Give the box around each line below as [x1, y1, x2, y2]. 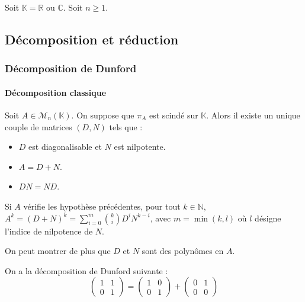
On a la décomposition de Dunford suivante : [5, 264, 168, 277]
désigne [255, 211, 281, 224]
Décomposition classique [5, 86, 107, 98]
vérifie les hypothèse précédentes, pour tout [23, 200, 181, 212]
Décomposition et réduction [5, 30, 179, 48]
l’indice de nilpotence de [5, 224, 93, 237]
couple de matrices [5, 120, 72, 133]
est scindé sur [149, 109, 198, 121]
